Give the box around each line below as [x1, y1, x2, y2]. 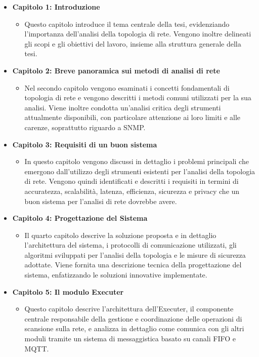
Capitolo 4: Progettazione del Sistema [12, 213, 148, 223]
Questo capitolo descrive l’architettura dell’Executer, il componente [24, 303, 234, 314]
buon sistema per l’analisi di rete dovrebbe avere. [24, 195, 177, 206]
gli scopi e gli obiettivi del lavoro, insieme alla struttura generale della [24, 38, 241, 49]
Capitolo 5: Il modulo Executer [12, 286, 124, 297]
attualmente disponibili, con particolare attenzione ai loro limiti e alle [24, 112, 241, 123]
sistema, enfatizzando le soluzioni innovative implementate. [24, 269, 207, 280]
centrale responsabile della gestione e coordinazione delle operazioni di [24, 313, 242, 324]
